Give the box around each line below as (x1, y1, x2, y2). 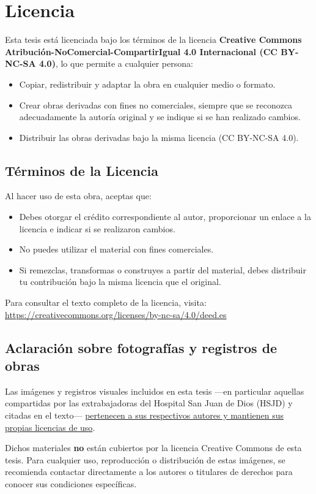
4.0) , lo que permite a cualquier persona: (39, 57, 193, 70)
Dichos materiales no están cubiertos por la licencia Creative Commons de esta (5, 441, 302, 454)
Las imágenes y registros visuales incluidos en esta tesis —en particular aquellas (5, 384, 304, 397)
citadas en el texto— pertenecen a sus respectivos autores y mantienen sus (5, 409, 284, 422)
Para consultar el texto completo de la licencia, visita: (5, 296, 207, 309)
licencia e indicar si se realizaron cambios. (19, 222, 175, 235)
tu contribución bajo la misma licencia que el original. (19, 275, 221, 288)
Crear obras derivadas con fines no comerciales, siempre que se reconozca (19, 98, 293, 111)
